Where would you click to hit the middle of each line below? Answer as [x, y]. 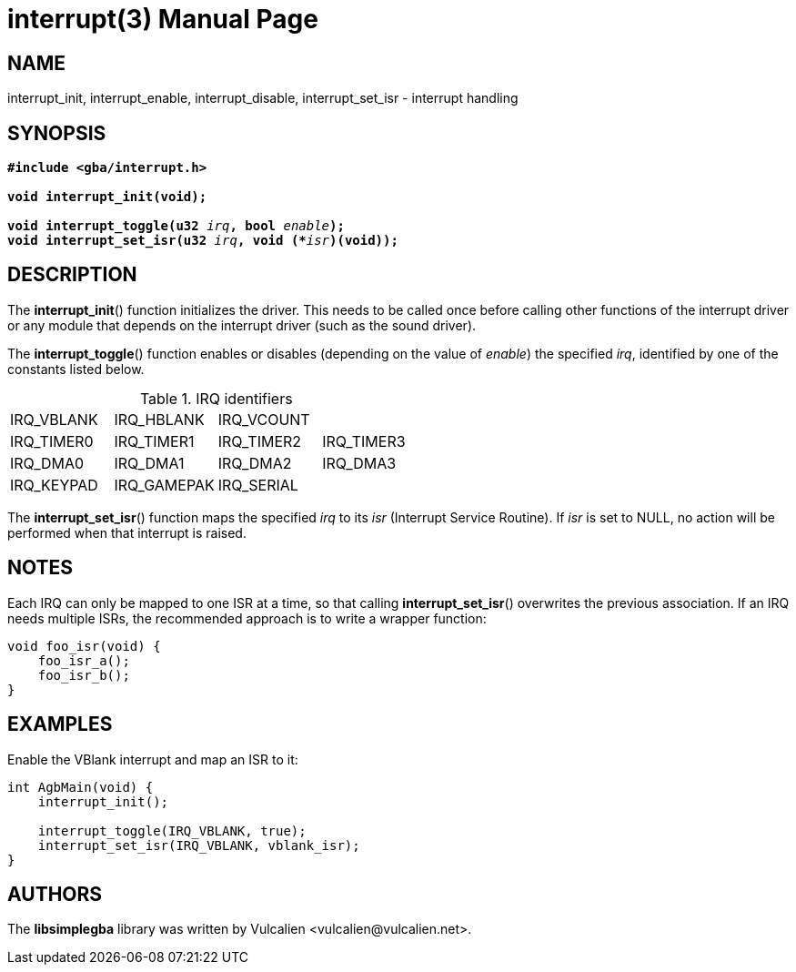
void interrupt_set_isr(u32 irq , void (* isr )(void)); [203, 241]
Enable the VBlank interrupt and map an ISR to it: [153, 759]
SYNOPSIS [57, 133]
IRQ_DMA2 [255, 463]
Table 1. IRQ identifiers [216, 398]
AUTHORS [55, 894]
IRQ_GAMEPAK [164, 485]
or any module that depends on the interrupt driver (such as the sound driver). [242, 325]
